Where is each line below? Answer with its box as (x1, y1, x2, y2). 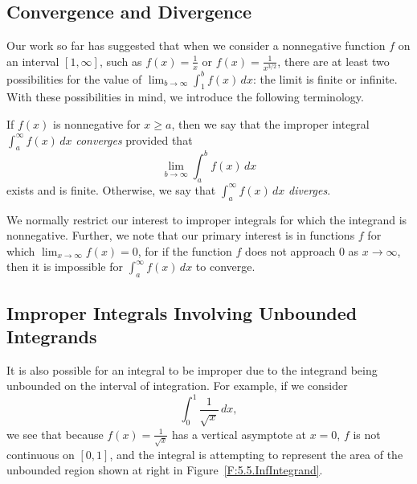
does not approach (245, 242, 336, 259)
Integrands (6, 323, 97, 348)
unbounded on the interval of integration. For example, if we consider (6, 377, 348, 394)
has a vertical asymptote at (171, 425, 306, 442)
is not (353, 425, 381, 442)
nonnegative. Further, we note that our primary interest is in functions (6, 227, 355, 244)
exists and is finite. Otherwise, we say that (6, 181, 216, 198)
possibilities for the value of (6, 70, 142, 87)
